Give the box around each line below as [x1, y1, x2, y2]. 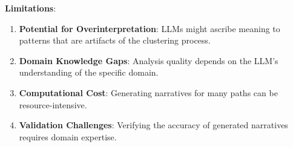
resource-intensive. [19, 98, 87, 111]
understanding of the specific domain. [19, 66, 159, 79]
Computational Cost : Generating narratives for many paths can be [19, 86, 278, 99]
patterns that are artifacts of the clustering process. [19, 34, 211, 47]
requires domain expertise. [19, 130, 117, 143]
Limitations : [5, 2, 56, 14]
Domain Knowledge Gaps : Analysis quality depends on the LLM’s [19, 54, 278, 67]
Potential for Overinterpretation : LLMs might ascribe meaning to [19, 22, 280, 34]
